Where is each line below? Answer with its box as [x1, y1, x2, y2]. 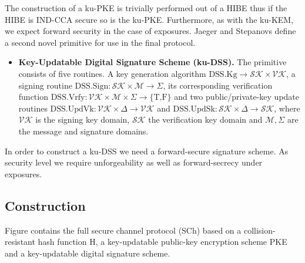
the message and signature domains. [18, 124, 149, 137]
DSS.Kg [209, 70, 237, 79]
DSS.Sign [75, 82, 109, 90]
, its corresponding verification [163, 79, 273, 91]
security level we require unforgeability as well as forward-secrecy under [5, 156, 263, 168]
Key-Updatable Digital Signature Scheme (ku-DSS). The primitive [18, 56, 287, 68]
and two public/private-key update [174, 90, 300, 103]
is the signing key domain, [35, 113, 130, 126]
